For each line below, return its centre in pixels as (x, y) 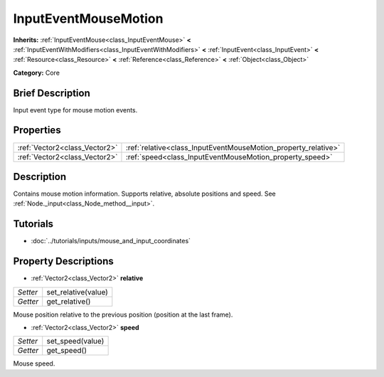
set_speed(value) (75, 341)
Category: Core (37, 73)
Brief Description (52, 93)
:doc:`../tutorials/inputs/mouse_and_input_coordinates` (111, 241)
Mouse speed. (34, 363)
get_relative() (69, 301)
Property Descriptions (63, 261)
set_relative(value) (77, 292)
